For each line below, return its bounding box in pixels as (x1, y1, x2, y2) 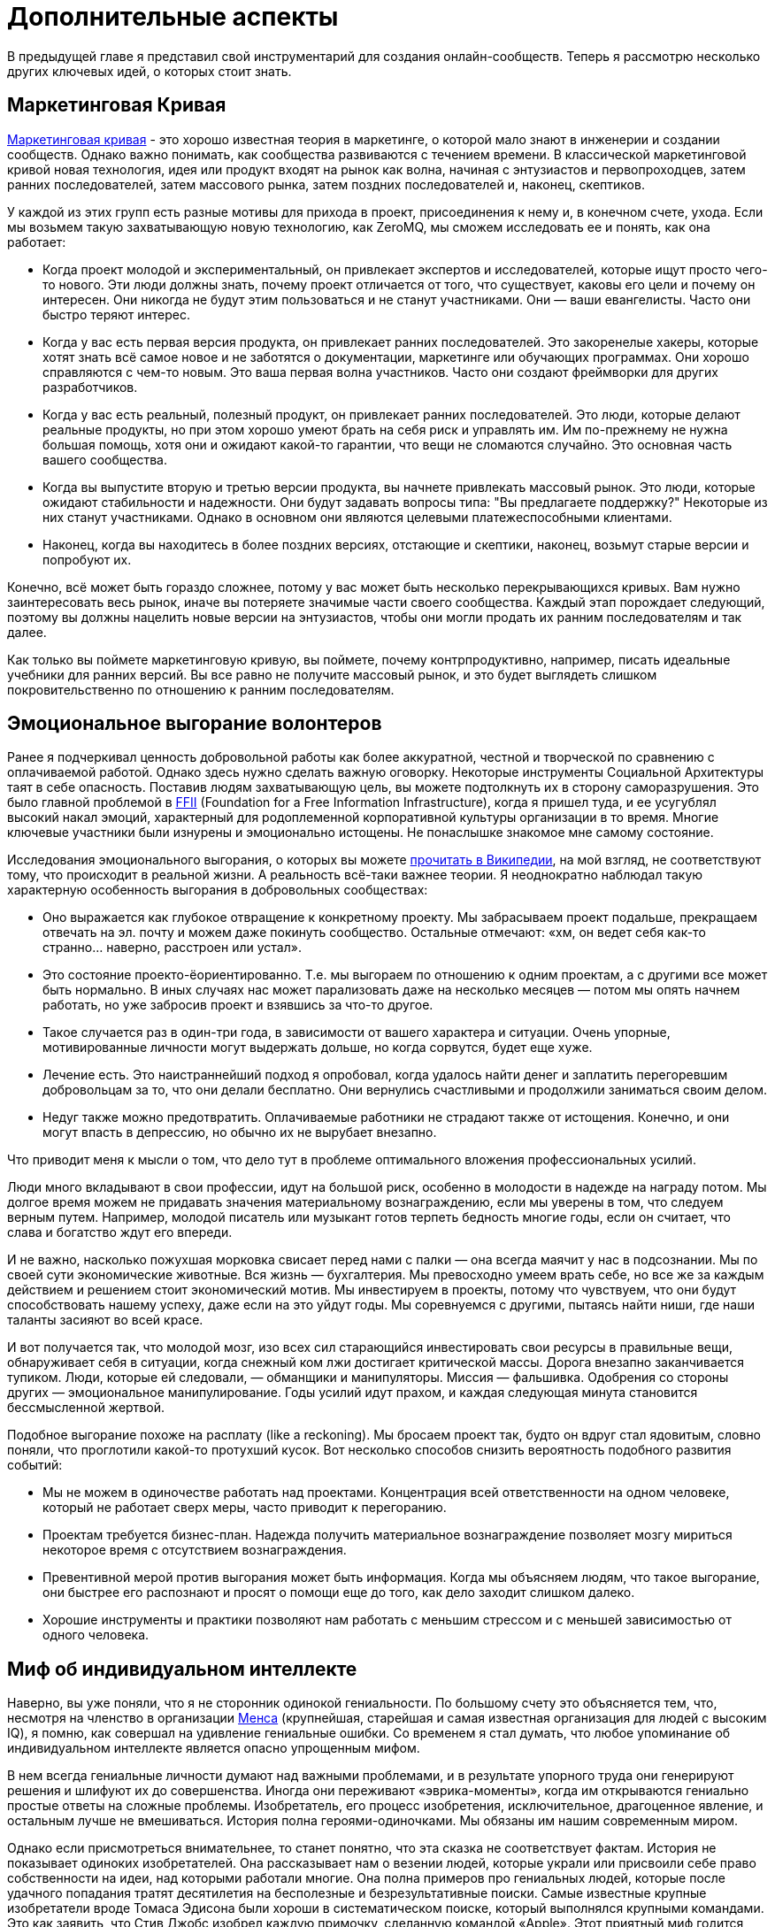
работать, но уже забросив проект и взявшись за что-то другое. (42, 997, 434, 1013)
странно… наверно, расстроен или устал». (42, 940, 302, 956)
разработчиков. (42, 379, 138, 395)
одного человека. (42, 1627, 150, 1643)
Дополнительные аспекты (7, 2, 339, 32)
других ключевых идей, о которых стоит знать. (7, 63, 292, 79)
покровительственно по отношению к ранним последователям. (7, 681, 395, 697)
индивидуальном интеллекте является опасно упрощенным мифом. (7, 1740, 420, 1756)
